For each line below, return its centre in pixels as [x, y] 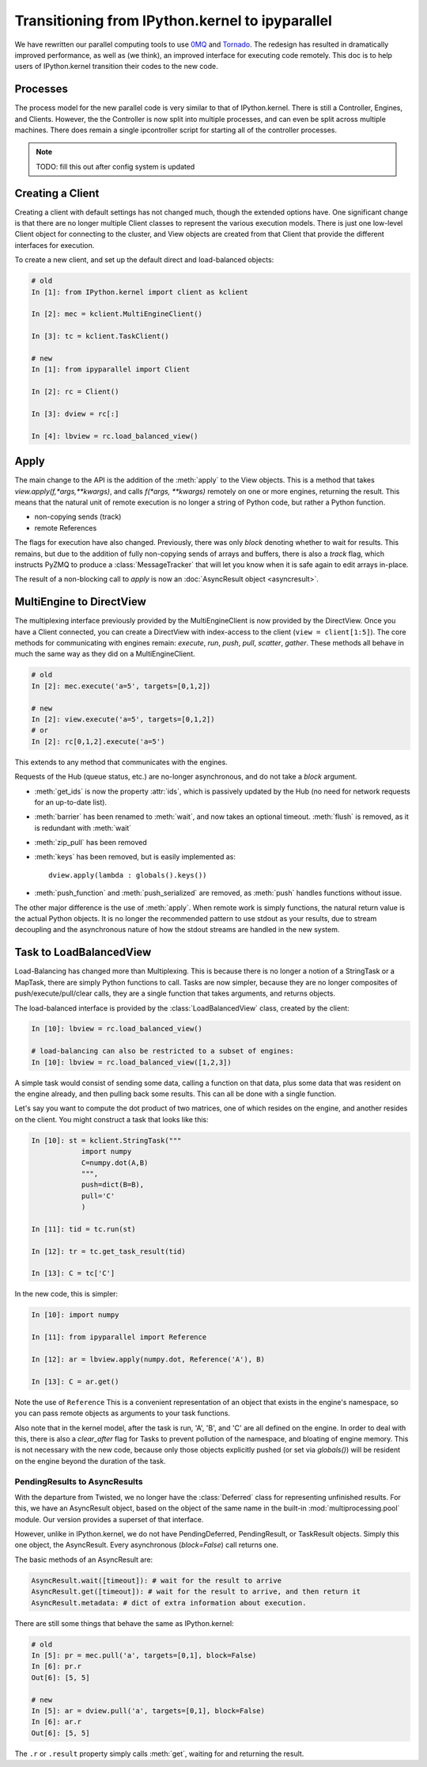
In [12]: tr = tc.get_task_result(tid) [108, 1251]
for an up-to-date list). [70, 802]
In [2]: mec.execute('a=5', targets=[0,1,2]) [121, 686]
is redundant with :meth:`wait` [83, 828]
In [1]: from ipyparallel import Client [110, 369]
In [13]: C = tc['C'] [73, 1274]
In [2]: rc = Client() [75, 392]
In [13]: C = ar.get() [75, 1381]
